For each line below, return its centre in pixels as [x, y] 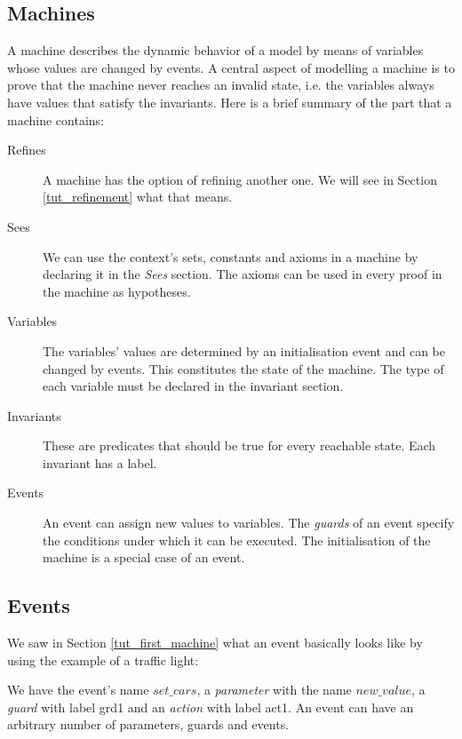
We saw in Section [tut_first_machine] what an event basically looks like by [215, 643]
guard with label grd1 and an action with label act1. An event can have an [211, 707]
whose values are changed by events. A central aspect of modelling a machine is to [231, 67]
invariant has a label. [100, 462]
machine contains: [56, 119]
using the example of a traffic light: [103, 660]
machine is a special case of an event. [144, 557]
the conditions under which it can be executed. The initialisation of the [237, 540]
